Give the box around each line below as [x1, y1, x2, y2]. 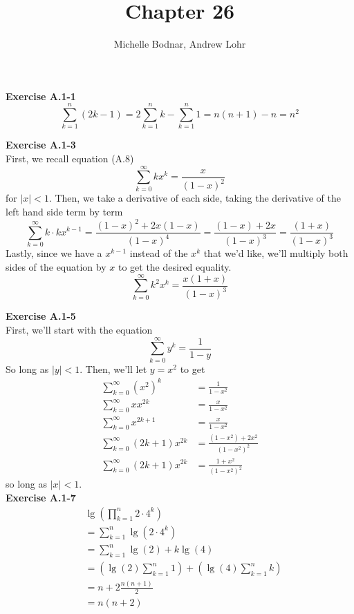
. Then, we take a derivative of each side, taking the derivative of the [48, 191, 341, 205]
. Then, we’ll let [80, 361, 147, 376]
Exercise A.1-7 [6, 490, 76, 505]
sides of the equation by [6, 260, 106, 274]
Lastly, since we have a [6, 246, 102, 260]
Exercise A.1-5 [6, 309, 76, 323]
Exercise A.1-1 [6, 88, 76, 103]
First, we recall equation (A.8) [6, 151, 134, 166]
